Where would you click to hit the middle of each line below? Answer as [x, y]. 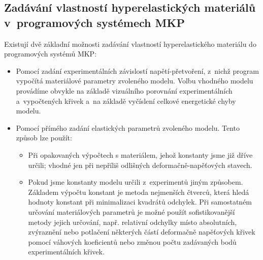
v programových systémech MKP [94, 22]
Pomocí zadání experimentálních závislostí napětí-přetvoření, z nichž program [137, 70]
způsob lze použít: [44, 138]
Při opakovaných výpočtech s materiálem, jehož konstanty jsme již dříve [140, 154]
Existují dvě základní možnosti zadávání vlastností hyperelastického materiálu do [130, 44]
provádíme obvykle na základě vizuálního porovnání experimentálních [124, 90]
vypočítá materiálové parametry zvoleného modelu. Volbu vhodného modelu [135, 81]
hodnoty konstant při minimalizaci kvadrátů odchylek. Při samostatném [140, 202]
